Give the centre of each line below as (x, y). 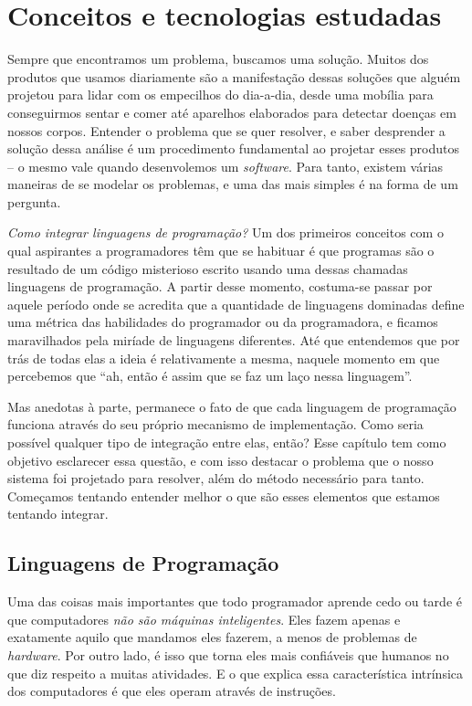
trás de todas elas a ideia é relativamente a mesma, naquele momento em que (224, 358)
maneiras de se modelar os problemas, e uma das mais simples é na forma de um (233, 184)
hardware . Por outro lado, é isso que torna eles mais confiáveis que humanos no (228, 654)
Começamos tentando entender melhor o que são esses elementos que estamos (224, 495)
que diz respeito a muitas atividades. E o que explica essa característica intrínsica (236, 673)
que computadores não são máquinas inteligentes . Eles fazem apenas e (204, 619)
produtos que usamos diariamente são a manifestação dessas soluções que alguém (234, 76)
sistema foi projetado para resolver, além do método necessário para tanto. (216, 478)
